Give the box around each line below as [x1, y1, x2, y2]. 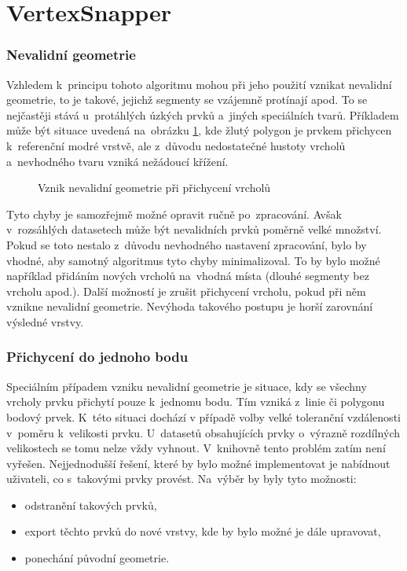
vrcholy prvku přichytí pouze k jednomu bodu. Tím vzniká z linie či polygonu [6, 393, 385, 410]
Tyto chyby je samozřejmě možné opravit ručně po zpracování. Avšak [6, 205, 342, 222]
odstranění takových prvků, [24, 496, 157, 513]
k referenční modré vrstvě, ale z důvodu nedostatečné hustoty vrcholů [6, 137, 346, 153]
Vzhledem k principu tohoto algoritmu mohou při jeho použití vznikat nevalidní [6, 76, 392, 92]
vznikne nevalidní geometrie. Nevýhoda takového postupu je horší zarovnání [6, 298, 373, 315]
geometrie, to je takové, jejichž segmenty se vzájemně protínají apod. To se [6, 91, 368, 108]
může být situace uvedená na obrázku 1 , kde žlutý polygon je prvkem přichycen [6, 122, 392, 138]
